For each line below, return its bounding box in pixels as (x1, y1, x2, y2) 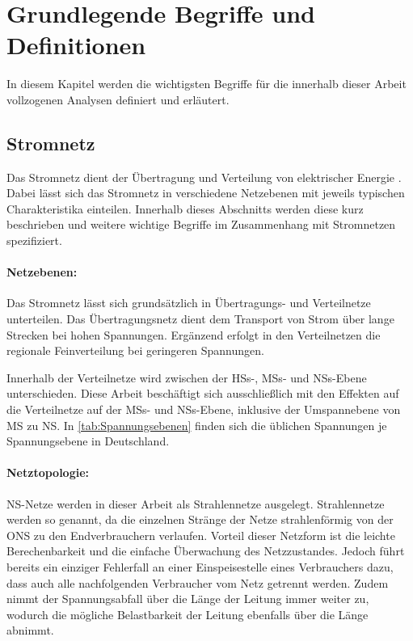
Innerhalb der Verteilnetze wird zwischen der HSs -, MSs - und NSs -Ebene (6, 369, 367, 386)
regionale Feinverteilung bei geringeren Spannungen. (6, 342, 264, 359)
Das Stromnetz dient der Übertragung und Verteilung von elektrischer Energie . (6, 168, 402, 185)
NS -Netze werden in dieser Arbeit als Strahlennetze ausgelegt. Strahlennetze (6, 495, 385, 512)
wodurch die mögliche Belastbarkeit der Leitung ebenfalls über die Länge (6, 605, 369, 622)
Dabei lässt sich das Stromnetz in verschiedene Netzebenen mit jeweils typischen (6, 184, 405, 201)
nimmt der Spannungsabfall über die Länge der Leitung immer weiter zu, (6, 590, 369, 607)
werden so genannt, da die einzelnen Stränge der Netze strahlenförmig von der (6, 511, 394, 528)
